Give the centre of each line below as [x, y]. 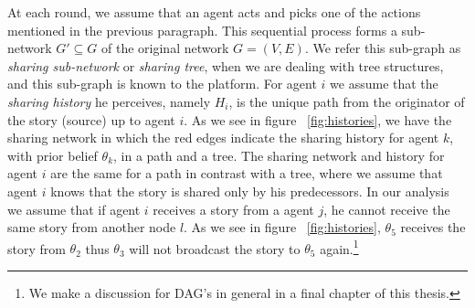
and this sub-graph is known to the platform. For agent [162, 84]
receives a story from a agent [233, 209]
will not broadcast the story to [215, 248]
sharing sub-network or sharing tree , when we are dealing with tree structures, [226, 65]
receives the [433, 227]
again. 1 [339, 247]
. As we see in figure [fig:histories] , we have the [318, 119]
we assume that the [384, 84]
